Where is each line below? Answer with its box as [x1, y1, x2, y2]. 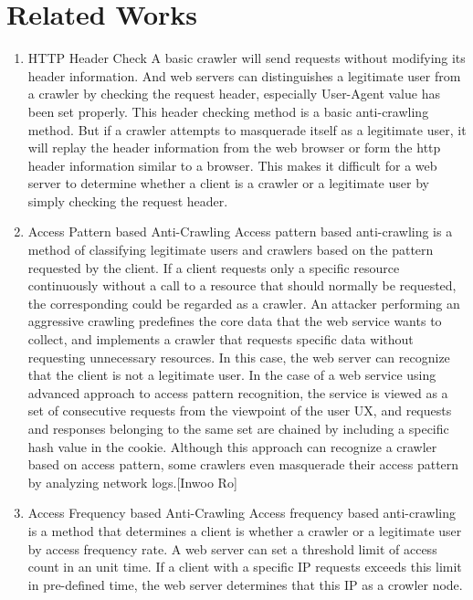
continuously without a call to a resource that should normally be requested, [27, 276, 457, 295]
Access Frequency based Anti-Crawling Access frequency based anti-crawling [27, 503, 456, 522]
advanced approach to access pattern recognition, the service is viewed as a [27, 383, 448, 402]
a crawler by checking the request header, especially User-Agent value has [27, 84, 440, 103]
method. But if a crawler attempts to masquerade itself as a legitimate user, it [27, 120, 467, 139]
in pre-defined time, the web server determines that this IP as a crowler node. [27, 574, 463, 594]
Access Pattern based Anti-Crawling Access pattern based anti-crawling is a [27, 222, 453, 241]
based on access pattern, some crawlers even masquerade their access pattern [27, 455, 459, 474]
